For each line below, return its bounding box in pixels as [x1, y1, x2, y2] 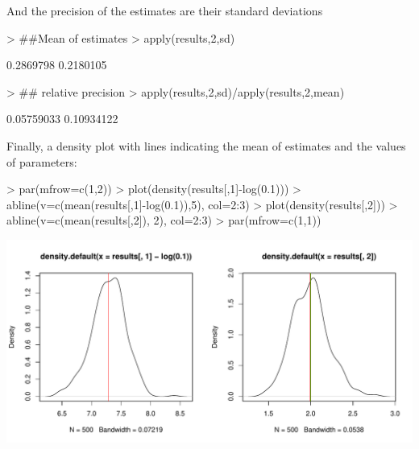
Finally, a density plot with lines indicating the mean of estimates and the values [6, 137, 406, 154]
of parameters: [6, 153, 77, 170]
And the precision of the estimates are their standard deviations [6, 2, 323, 19]
